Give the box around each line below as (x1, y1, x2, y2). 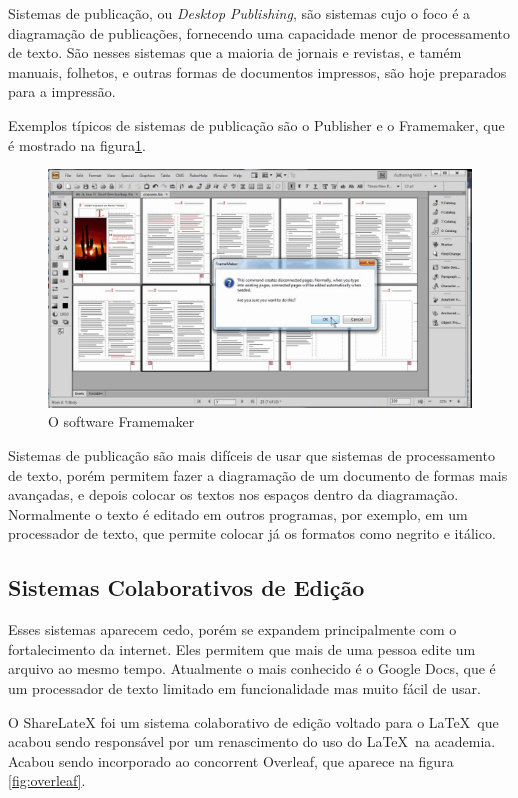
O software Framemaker (48, 411, 195, 432)
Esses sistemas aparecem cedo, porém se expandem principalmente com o (8, 619, 457, 640)
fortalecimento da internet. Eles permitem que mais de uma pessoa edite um (8, 638, 476, 659)
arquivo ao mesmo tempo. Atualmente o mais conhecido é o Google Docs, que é (8, 658, 496, 679)
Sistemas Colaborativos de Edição (8, 572, 365, 603)
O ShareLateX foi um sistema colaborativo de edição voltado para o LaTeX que (8, 711, 499, 732)
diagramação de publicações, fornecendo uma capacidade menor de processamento (8, 22, 511, 43)
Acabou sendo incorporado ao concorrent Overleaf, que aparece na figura (8, 750, 454, 771)
